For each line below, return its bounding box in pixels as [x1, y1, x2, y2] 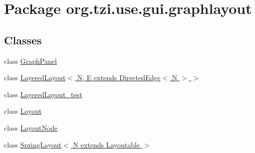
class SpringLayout [4, 139, 62, 150]
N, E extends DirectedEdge [77, 72, 161, 83]
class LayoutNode [4, 122, 58, 133]
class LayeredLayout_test [4, 89, 82, 99]
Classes [4, 32, 42, 47]
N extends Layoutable [73, 139, 140, 150]
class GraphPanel [4, 55, 57, 66]
